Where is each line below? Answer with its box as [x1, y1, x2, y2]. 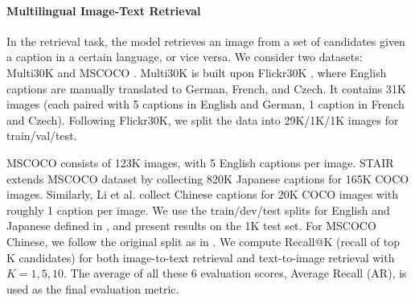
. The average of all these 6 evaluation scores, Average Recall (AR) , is [64, 265, 407, 282]
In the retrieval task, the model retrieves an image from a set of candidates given [6, 32, 405, 49]
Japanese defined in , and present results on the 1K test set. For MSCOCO [6, 217, 376, 234]
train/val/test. [6, 127, 77, 144]
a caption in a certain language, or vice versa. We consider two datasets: [6, 48, 363, 65]
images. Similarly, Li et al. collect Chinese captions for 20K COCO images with [6, 186, 399, 203]
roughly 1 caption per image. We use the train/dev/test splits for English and [6, 201, 390, 218]
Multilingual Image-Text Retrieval [6, 2, 201, 18]
